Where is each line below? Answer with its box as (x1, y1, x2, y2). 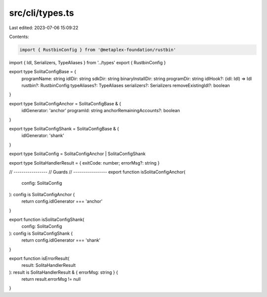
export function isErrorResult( (9, 255, 70, 261)
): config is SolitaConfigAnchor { (9, 191, 75, 197)
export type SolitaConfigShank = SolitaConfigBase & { (9, 126, 119, 132)
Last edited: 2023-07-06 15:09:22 (9, 25, 79, 31)
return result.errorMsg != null (21, 276, 81, 282)
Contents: (9, 34, 29, 40)
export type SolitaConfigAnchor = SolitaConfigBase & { (9, 100, 121, 106)
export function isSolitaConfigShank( (9, 216, 85, 222)
